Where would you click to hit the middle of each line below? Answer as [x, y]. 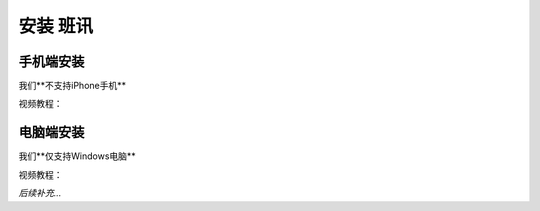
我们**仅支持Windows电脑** [77, 156]
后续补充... [40, 193]
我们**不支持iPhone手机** [72, 86]
